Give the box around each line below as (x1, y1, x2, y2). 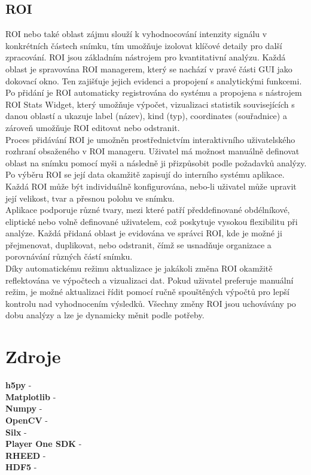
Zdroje (5, 344, 61, 369)
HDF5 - (5, 461, 37, 473)
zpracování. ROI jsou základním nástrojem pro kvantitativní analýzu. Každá (5, 51, 286, 63)
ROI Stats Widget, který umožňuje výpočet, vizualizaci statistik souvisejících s (5, 98, 295, 110)
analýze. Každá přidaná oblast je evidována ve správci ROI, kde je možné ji (5, 227, 282, 239)
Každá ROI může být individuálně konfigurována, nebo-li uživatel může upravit (5, 179, 297, 192)
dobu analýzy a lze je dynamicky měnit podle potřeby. (5, 309, 205, 321)
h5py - (5, 379, 32, 391)
